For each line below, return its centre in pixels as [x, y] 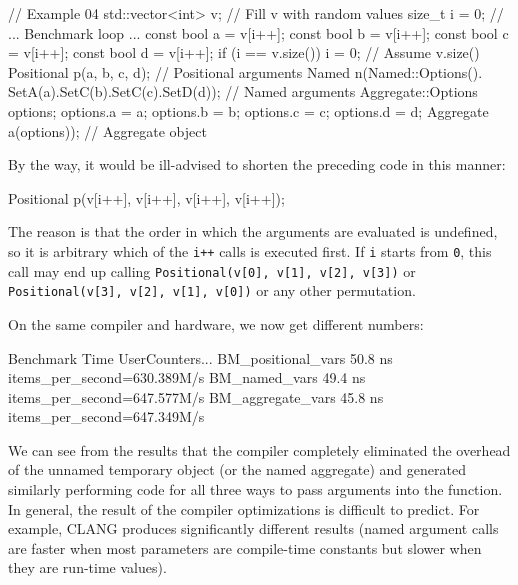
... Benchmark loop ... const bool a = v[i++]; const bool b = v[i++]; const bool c [258, 32]
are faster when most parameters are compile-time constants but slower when [245, 547]
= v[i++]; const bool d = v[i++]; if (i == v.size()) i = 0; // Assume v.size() [244, 52]
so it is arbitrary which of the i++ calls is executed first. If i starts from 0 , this [250, 250]
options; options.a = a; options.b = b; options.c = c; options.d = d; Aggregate [248, 110]
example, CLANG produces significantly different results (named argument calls [253, 528]
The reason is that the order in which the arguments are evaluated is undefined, [253, 231]
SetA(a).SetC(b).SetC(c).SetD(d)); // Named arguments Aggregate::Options [243, 91]
